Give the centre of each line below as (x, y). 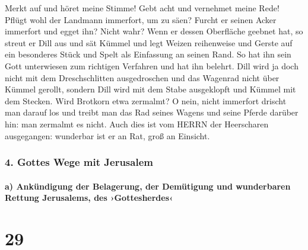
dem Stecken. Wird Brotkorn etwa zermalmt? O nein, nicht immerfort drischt (146, 100)
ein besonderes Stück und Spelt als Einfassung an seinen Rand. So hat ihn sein (148, 54)
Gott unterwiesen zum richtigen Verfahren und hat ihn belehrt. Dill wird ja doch (152, 65)
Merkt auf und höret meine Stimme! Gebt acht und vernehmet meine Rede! (142, 8)
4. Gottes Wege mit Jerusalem (79, 162)
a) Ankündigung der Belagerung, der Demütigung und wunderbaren (148, 186)
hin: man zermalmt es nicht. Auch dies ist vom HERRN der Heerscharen (137, 124)
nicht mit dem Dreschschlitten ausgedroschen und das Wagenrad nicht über (142, 77)
